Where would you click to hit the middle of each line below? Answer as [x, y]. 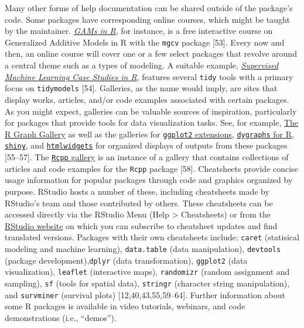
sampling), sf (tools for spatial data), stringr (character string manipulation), [147, 283]
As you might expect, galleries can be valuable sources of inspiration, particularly [151, 111]
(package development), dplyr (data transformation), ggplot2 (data [126, 260]
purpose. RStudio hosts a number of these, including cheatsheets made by [137, 191]
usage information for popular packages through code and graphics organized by [149, 180]
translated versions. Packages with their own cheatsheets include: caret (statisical [152, 237]
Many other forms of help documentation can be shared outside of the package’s [149, 8]
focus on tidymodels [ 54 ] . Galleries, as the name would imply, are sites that [141, 88]
